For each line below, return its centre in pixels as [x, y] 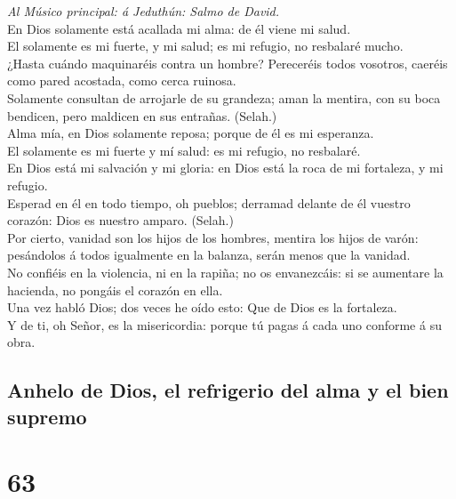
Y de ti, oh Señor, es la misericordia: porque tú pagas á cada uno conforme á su [224, 324]
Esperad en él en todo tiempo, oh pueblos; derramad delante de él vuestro [209, 202]
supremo [47, 416]
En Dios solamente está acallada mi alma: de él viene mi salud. [179, 28]
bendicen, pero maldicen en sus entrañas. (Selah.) [142, 115]
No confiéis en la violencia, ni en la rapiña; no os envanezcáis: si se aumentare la [225, 272]
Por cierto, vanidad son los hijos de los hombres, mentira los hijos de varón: [213, 237]
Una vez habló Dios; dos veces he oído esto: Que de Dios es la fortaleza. [202, 307]
